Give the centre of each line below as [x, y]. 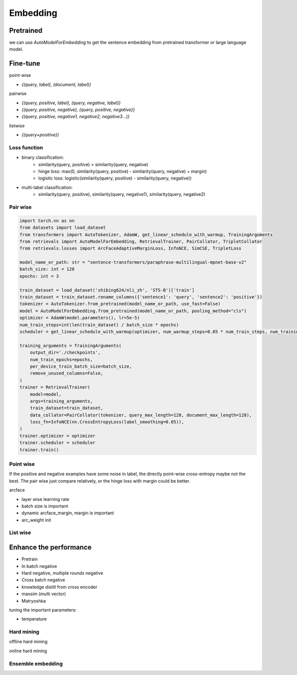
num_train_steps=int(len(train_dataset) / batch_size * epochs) [99, 325]
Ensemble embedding [36, 664]
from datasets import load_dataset [63, 228]
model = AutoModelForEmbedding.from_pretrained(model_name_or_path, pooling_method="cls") [133, 311]
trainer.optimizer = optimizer [58, 436]
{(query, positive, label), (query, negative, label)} [71, 103]
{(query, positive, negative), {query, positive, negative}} [78, 110]
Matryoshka [34, 601]
